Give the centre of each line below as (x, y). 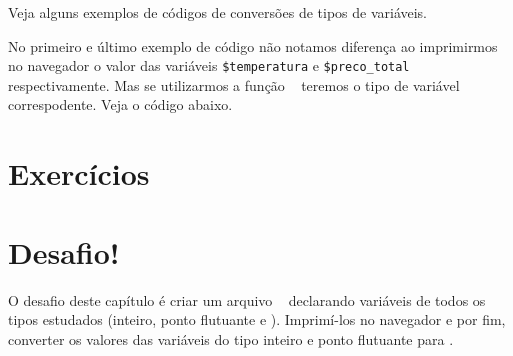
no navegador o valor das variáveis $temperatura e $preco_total (209, 65)
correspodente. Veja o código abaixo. (120, 104)
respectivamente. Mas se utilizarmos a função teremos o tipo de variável (234, 84)
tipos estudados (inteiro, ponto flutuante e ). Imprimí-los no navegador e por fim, (257, 319)
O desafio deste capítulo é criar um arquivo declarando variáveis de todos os (247, 299)
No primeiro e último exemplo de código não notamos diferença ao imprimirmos (253, 45)
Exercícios (79, 173)
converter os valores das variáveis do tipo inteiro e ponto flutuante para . (231, 338)
